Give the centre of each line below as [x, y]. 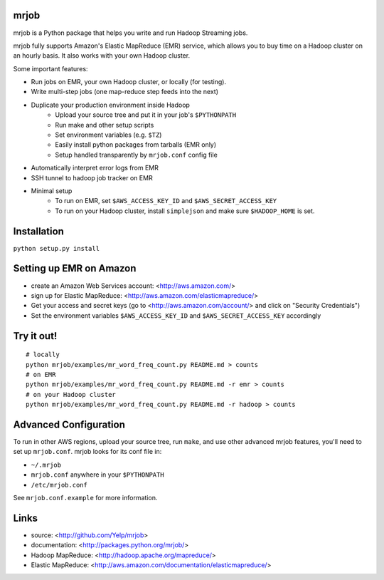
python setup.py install [56, 248]
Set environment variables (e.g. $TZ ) [108, 135]
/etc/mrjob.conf [59, 485]
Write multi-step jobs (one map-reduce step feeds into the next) [125, 92]
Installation [38, 231]
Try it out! [35, 336]
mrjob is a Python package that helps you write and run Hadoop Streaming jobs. [130, 33]
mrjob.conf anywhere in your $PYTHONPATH [97, 475]
